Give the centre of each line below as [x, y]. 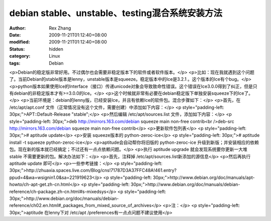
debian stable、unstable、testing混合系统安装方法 [116, 13]
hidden [56, 49]
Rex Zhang [60, 28]
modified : [20, 42]
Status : [17, 49]
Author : [18, 28]
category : [20, 56]
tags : [15, 63]
